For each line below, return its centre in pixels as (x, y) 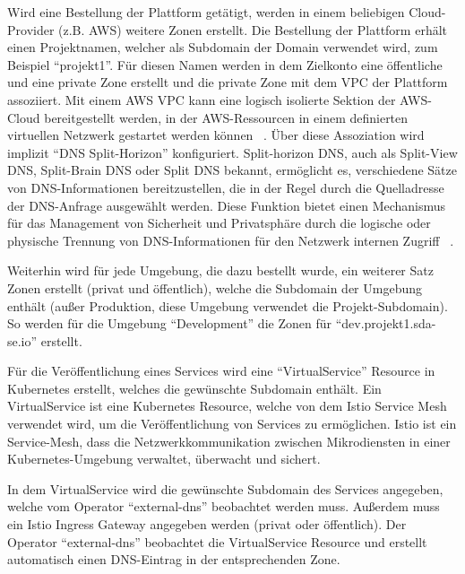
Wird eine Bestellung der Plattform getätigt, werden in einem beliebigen (206, 12)
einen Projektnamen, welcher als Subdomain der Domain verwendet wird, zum (223, 47)
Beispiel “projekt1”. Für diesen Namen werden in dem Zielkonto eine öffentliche (225, 64)
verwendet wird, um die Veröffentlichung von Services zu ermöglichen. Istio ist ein (232, 424)
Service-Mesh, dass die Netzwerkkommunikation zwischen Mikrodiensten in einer (229, 441)
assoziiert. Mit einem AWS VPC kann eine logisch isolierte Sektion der (202, 99)
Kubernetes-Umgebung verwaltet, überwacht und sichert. (164, 459)
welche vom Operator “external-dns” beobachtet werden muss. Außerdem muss (224, 506)
